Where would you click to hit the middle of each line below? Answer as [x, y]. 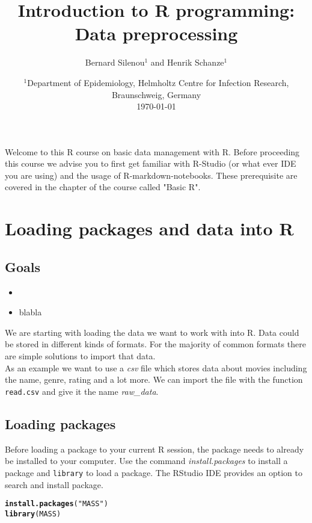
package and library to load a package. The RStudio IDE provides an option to [154, 472]
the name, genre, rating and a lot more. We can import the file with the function [154, 379]
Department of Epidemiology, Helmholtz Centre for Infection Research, [158, 82]
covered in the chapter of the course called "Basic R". [103, 187]
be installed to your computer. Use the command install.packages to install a [146, 461]
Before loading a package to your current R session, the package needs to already [154, 449]
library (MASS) [33, 514]
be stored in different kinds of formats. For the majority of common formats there [155, 344]
